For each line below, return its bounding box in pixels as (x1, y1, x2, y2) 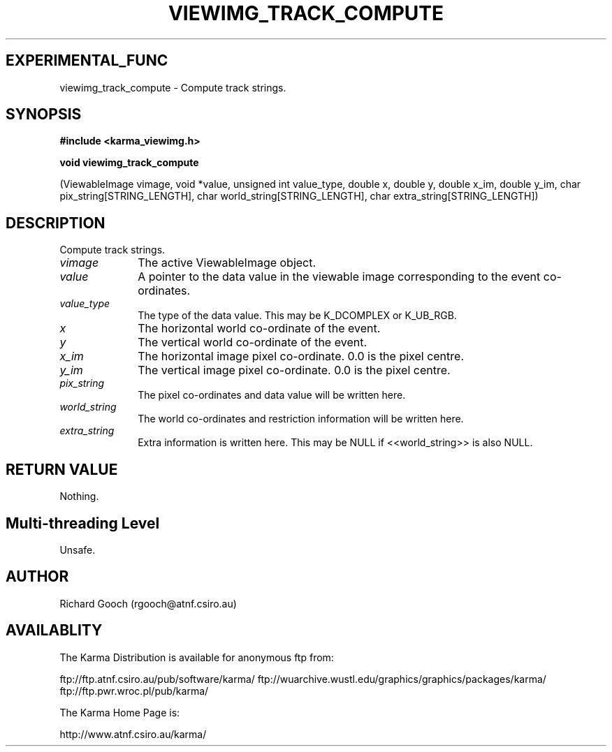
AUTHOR (6, 568, 69, 586)
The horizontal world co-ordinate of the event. (138, 321, 381, 336)
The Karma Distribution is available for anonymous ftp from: (59, 651, 334, 663)
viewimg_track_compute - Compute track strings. (59, 81, 286, 94)
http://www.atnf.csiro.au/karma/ (59, 728, 207, 740)
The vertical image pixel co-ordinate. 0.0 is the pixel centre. (138, 363, 451, 378)
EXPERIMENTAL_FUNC (6, 52, 168, 70)
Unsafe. (59, 543, 96, 556)
